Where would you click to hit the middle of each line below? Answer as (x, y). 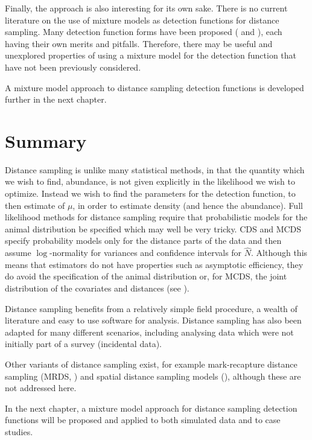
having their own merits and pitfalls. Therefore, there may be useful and (139, 43)
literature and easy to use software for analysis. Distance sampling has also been (153, 320)
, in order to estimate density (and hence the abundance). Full (188, 205)
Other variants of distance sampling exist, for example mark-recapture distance (151, 364)
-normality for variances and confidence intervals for (146, 253)
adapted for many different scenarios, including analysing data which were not (149, 332)
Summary (46, 140)
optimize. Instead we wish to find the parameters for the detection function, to (150, 193)
